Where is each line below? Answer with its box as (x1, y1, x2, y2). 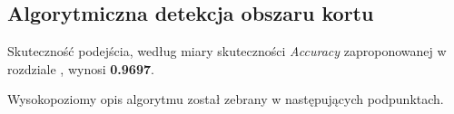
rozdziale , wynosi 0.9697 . (7, 59, 154, 78)
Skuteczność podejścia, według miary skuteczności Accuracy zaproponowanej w (7, 42, 447, 61)
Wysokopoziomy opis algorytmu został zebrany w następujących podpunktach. (7, 90, 444, 109)
